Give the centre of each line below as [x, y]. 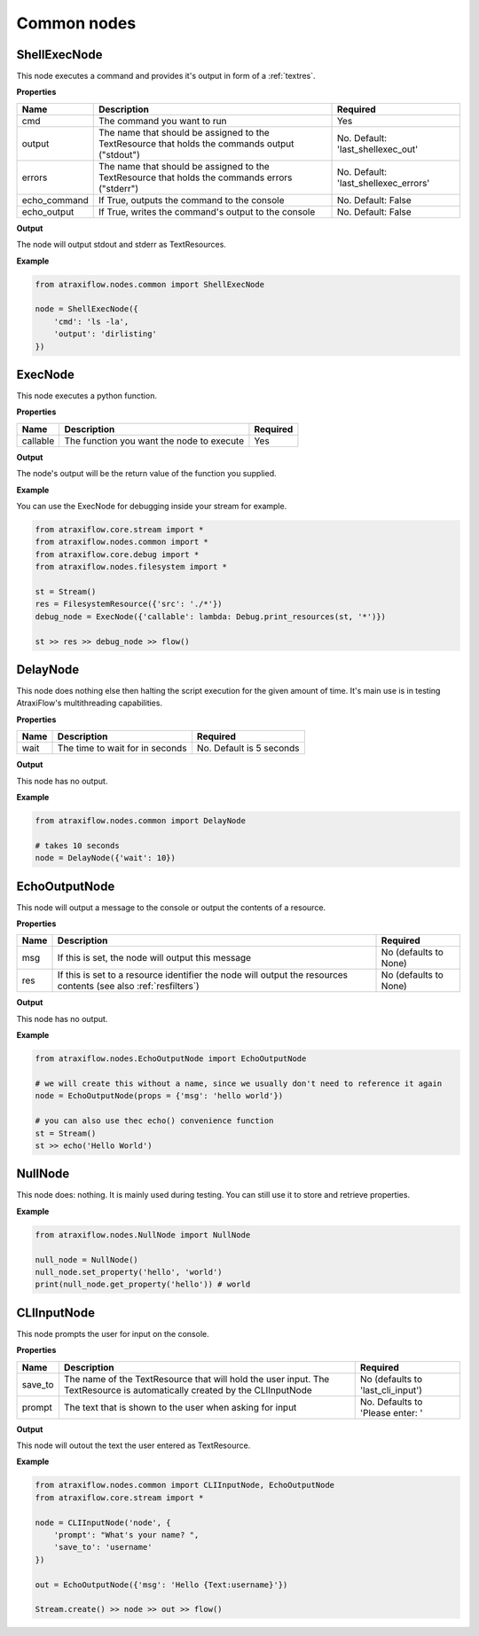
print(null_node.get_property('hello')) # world [143, 1285]
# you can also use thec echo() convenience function [154, 1121]
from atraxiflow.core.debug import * [117, 554]
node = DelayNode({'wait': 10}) [106, 858]
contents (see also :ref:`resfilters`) [128, 987]
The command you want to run [163, 121]
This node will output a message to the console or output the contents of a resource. [171, 907]
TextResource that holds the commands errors [196, 177]
